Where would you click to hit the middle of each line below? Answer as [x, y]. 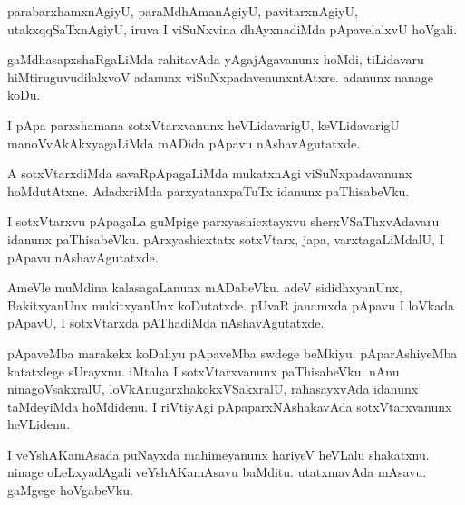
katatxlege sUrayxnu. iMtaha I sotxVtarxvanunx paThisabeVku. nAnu [203, 371]
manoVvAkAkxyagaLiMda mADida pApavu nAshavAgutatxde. [184, 143]
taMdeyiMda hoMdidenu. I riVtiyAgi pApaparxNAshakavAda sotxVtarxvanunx [230, 406]
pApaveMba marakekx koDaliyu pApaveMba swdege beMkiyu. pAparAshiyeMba [232, 353]
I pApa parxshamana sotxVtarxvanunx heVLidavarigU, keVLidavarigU [203, 124]
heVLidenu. [39, 424]
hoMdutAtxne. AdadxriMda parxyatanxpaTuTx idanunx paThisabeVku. [208, 191]
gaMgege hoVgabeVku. [70, 490]
